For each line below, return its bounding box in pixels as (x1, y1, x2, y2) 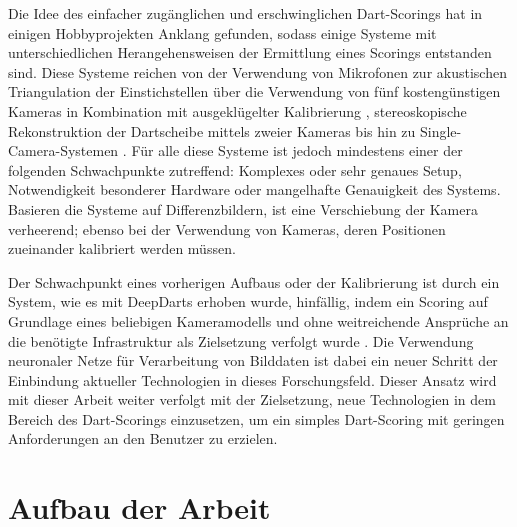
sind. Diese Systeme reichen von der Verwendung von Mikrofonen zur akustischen (8, 61, 507, 82)
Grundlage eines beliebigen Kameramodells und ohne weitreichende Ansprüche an (8, 310, 509, 331)
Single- (419, 120, 462, 141)
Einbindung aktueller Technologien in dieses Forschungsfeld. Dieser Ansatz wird (8, 369, 497, 390)
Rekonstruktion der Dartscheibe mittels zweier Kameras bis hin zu (8, 120, 416, 141)
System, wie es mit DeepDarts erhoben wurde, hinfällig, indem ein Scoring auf (8, 291, 488, 312)
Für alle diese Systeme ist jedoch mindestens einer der (131, 140, 463, 161)
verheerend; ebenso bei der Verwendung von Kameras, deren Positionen (8, 218, 446, 239)
